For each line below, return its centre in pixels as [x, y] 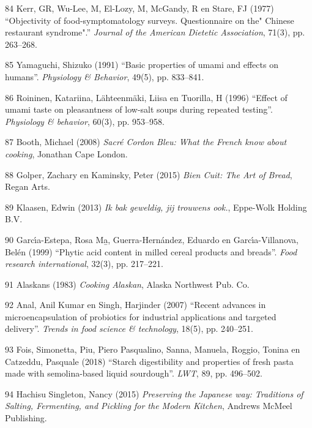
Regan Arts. [28, 186]
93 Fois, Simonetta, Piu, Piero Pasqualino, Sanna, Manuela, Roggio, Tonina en [153, 349]
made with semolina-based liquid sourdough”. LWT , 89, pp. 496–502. [134, 373]
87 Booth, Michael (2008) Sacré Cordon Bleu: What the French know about [146, 142]
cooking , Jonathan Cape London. [66, 153]
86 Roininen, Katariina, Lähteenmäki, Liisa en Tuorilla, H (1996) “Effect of [146, 97]
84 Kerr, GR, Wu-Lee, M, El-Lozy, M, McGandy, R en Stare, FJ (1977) [139, 8]
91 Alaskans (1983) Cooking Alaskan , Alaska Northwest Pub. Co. [127, 284]
